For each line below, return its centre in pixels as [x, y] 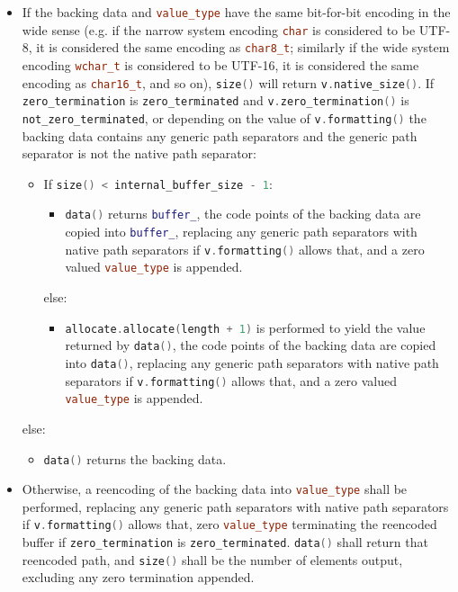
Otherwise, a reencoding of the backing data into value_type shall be [215, 489]
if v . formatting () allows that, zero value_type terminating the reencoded [229, 524]
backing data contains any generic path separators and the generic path [220, 135]
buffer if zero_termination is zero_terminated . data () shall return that [225, 542]
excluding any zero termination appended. [138, 577]
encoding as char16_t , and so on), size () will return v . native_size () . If [228, 82]
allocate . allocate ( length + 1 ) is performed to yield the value [245, 327]
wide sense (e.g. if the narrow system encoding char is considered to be [219, 29]
